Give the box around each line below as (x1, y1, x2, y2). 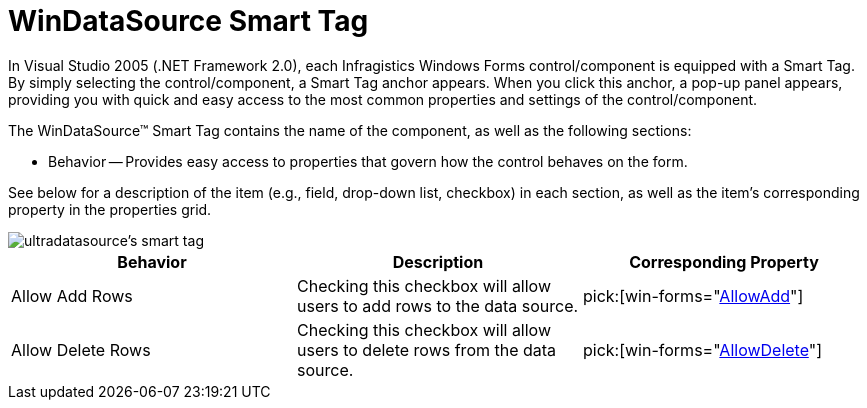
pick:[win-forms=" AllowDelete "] (582, 339, 823, 360)
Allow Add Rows (11, 285, 133, 306)
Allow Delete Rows (11, 339, 151, 360)
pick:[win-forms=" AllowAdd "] (582, 285, 804, 306)
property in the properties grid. (8, 200, 212, 218)
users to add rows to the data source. (296, 295, 579, 316)
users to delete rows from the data (296, 339, 557, 360)
